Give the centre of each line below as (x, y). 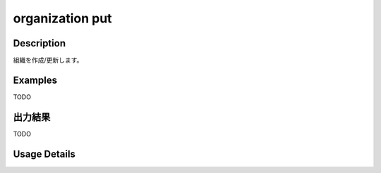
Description (40, 43)
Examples (35, 80)
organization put (62, 18)
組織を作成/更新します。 (48, 60)
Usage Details (44, 154)
